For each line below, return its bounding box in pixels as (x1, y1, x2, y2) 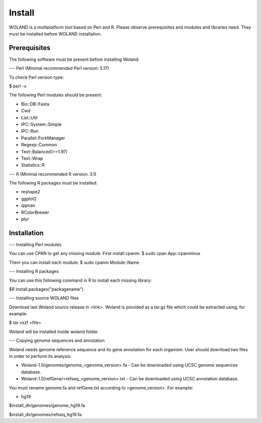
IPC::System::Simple (21, 121, 62, 127)
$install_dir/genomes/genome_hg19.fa (9, 403, 85, 408)
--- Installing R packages (9, 269, 59, 274)
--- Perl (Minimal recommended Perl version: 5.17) (9, 66, 109, 71)
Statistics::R (21, 162, 45, 168)
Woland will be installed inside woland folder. (9, 328, 99, 335)
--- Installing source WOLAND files (9, 295, 79, 301)
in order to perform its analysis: (9, 354, 72, 359)
